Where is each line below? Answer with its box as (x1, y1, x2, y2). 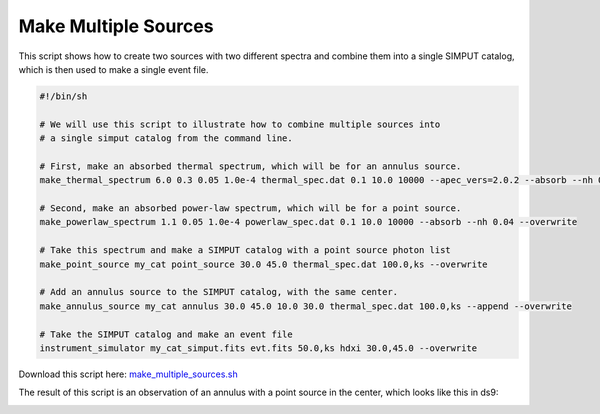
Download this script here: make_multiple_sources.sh (18, 368, 239, 380)
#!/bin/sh (39, 90, 88, 102)
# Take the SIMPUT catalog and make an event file (39, 328, 294, 340)
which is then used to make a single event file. (18, 63, 209, 75)
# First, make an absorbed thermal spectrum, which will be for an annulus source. (39, 160, 462, 172)
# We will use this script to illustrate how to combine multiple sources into (39, 118, 441, 130)
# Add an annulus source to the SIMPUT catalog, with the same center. (39, 286, 399, 298)
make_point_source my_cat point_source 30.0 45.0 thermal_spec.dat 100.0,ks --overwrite (39, 258, 489, 270)
